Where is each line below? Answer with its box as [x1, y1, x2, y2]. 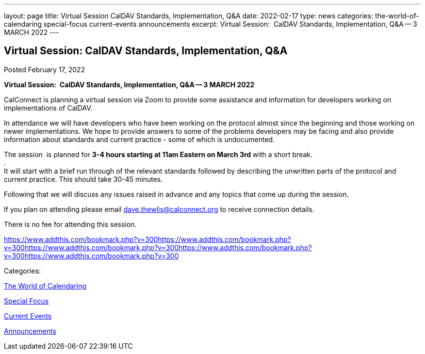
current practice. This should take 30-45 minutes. [4, 175, 163, 183]
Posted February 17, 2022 [4, 65, 85, 74]
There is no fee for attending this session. [4, 220, 137, 228]
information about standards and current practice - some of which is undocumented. [4, 135, 275, 144]
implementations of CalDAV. [4, 103, 93, 112]
